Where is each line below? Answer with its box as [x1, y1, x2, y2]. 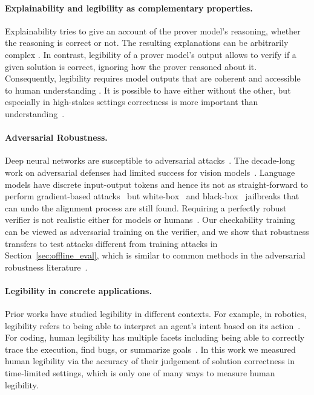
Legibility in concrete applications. [5, 284, 152, 297]
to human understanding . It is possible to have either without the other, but [5, 83, 291, 96]
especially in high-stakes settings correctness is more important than [5, 95, 258, 108]
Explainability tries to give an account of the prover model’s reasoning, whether [5, 24, 301, 37]
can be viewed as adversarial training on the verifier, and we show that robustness [5, 225, 309, 237]
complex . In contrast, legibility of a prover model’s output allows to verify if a [5, 48, 296, 60]
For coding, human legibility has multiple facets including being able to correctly [5, 331, 305, 344]
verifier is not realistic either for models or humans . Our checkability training [5, 213, 295, 226]
